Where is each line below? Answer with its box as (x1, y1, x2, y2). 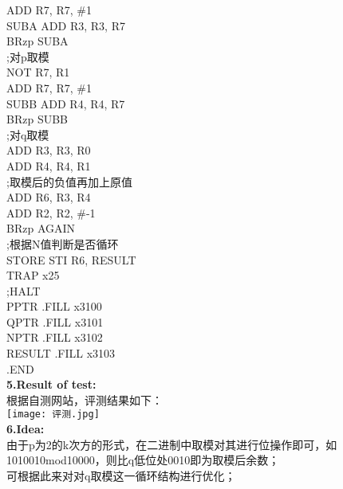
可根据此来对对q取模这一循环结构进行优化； (6, 467, 236, 483)
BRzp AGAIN (6, 220, 76, 237)
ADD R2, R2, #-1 (6, 204, 96, 221)
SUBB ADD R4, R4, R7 (6, 95, 125, 111)
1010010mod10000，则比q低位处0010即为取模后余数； (6, 452, 280, 468)
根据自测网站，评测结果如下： (6, 391, 163, 408)
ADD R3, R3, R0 (6, 142, 91, 158)
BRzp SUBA (6, 33, 69, 49)
